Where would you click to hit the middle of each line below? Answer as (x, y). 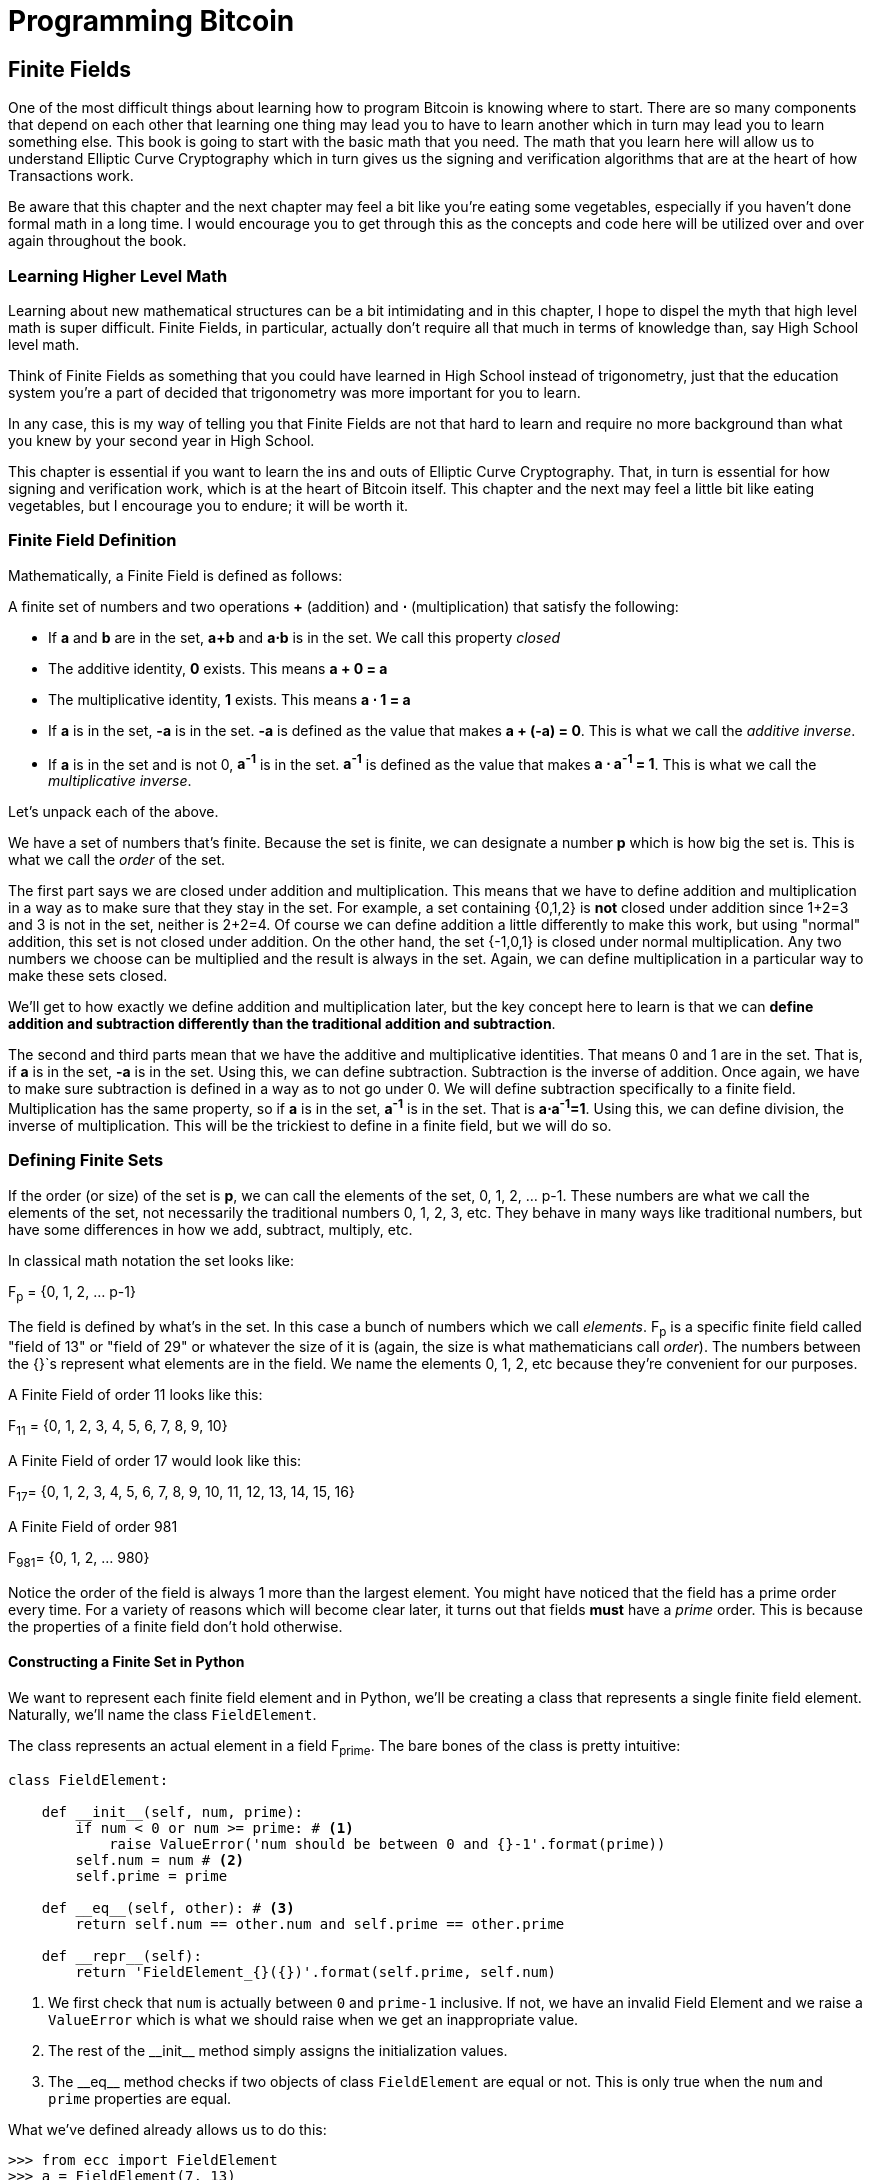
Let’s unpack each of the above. (113, 812)
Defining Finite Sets (86, 1160)
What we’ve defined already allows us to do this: (167, 2129)
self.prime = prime (151, 1875)
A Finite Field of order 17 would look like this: (155, 1461)
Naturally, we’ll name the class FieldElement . (162, 1714)
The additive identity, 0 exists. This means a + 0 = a (218, 668)
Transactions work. (71, 176)
